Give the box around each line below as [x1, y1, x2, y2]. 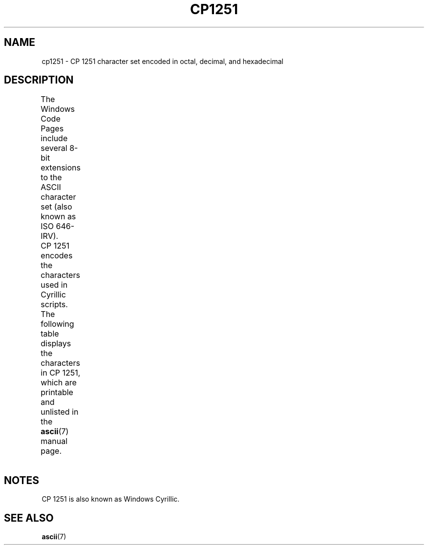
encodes [41, 251, 73, 261]
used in [41, 280, 68, 290]
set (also [41, 202, 72, 212]
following [41, 319, 74, 329]
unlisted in [41, 407, 79, 417]
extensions [41, 163, 81, 173]
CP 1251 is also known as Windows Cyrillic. [42, 495, 180, 504]
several [41, 143, 67, 153]
